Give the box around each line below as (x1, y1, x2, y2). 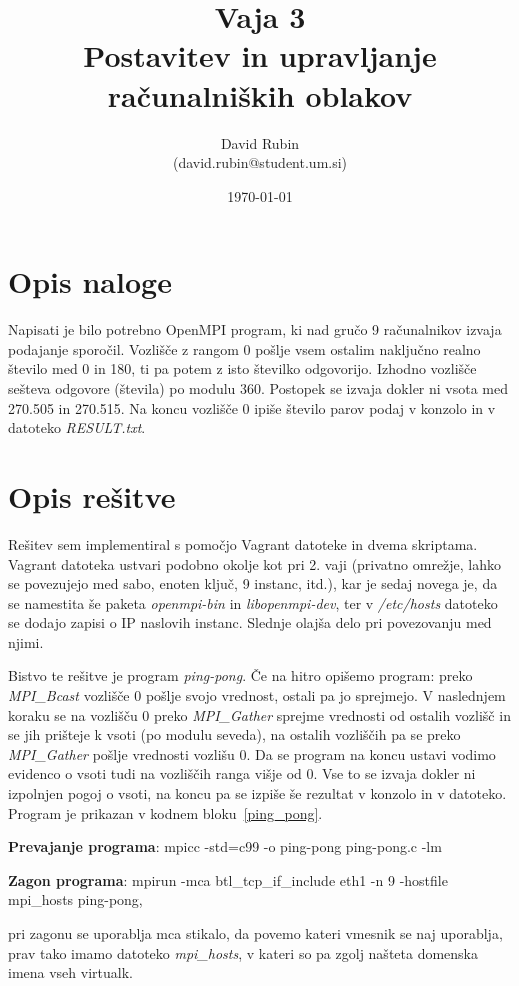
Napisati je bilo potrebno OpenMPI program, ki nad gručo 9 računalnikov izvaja (8, 319, 502, 340)
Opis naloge (8, 261, 172, 302)
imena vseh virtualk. (8, 962, 133, 983)
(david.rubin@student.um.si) (172, 152, 348, 173)
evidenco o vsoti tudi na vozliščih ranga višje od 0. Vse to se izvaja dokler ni (8, 763, 476, 784)
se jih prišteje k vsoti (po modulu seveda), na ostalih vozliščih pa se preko (8, 724, 461, 745)
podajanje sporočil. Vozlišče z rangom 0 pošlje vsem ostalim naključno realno (8, 338, 481, 359)
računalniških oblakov (107, 74, 413, 115)
